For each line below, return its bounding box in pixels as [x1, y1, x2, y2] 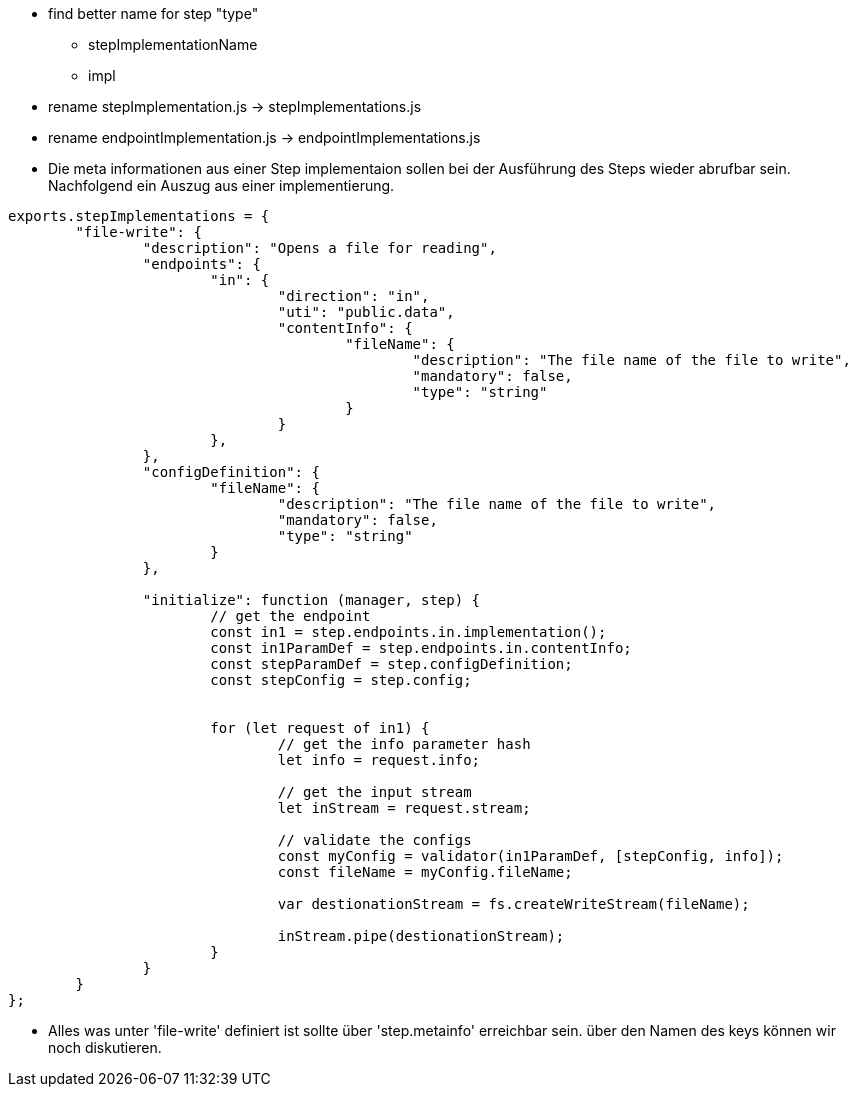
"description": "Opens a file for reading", [142, 240, 497, 256]
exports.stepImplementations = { [8, 208, 270, 224]
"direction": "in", [277, 288, 430, 304]
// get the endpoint [210, 608, 371, 624]
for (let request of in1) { [210, 720, 430, 736]
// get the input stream [277, 784, 472, 800]
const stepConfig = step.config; [210, 672, 472, 688]
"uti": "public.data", [277, 304, 455, 320]
